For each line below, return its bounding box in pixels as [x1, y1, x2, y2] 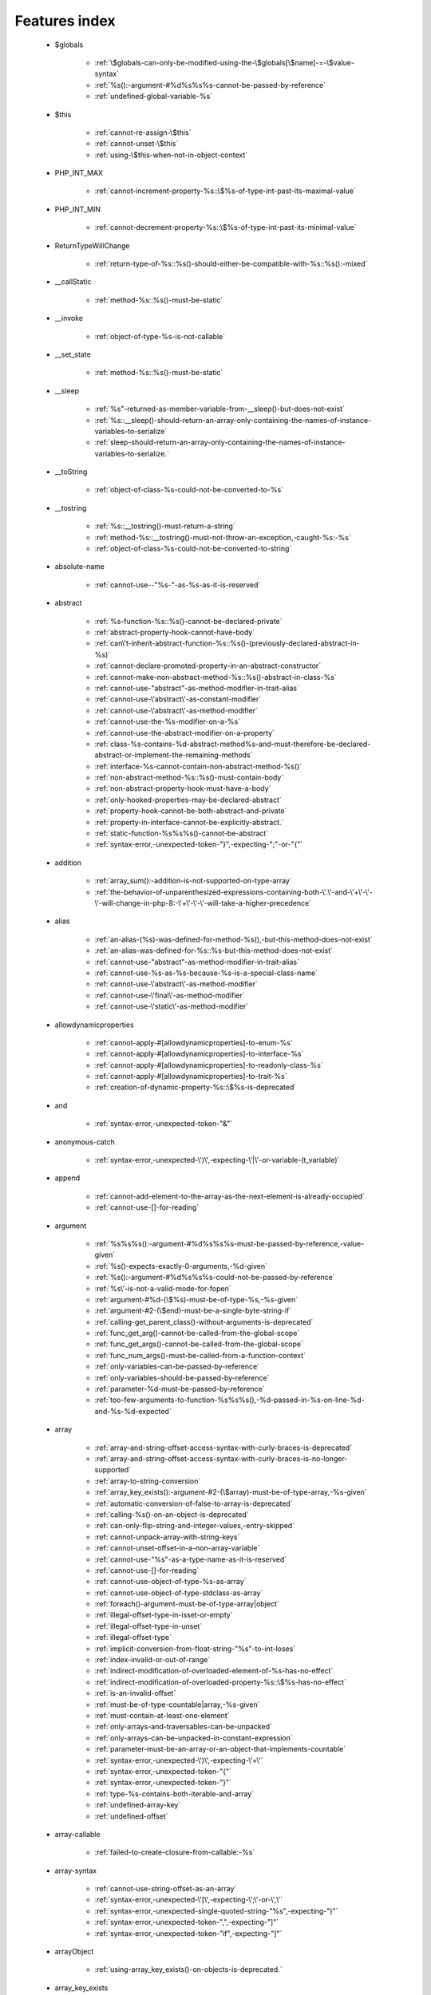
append [54, 1173, 81, 1183]
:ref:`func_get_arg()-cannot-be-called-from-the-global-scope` [94, 1329, 300, 1338]
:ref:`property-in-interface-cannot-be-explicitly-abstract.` [94, 817, 284, 827]
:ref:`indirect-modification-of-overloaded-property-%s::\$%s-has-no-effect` [94, 1677, 346, 1687]
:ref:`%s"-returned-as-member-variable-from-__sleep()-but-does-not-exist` [94, 404, 345, 414]
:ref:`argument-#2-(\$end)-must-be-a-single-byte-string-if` [94, 1306, 292, 1316]
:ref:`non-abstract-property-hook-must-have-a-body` [94, 784, 271, 793]
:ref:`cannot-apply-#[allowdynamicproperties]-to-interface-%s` [94, 1049, 304, 1059]
